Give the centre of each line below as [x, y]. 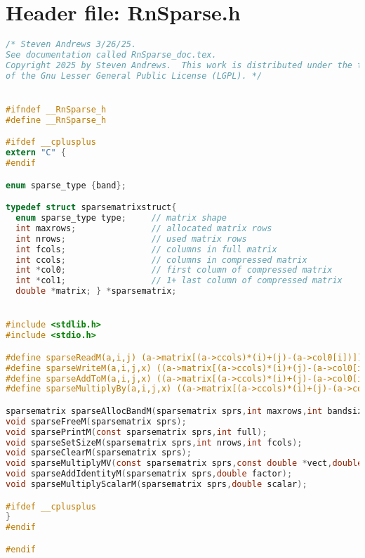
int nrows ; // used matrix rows [131, 239]
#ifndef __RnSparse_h [56, 109]
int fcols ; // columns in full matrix [146, 249]
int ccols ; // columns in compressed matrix [161, 260]
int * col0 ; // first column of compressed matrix [174, 270]
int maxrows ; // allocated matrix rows [144, 228]
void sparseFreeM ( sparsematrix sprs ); [96, 421]
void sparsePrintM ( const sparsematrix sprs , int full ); [137, 432]
